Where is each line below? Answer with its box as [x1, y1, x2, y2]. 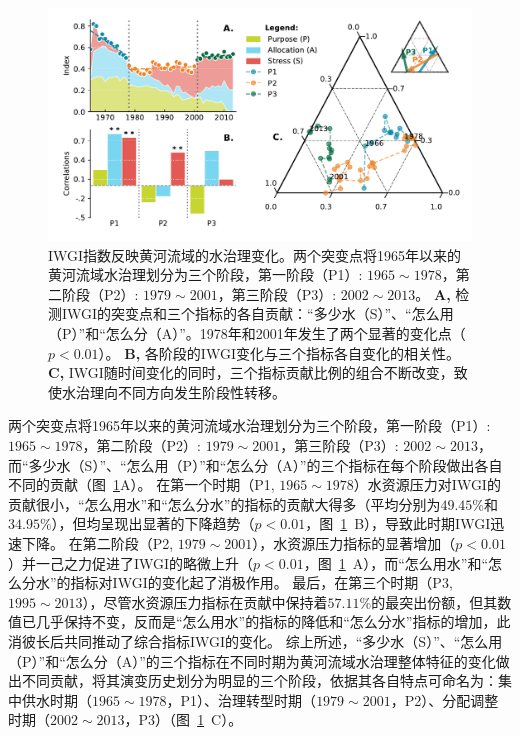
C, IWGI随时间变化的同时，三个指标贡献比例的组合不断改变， [48, 362, 454, 383]
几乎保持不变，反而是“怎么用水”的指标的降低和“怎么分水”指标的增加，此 [35, 611, 511, 632]
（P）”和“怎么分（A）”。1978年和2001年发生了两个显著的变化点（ [48, 323, 466, 344]
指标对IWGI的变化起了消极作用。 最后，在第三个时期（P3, [70, 572, 453, 593]
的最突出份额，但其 [371, 591, 498, 612]
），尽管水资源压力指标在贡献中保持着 [82, 591, 328, 612]
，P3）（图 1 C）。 [124, 709, 243, 730]
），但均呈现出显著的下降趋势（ [51, 513, 255, 534]
